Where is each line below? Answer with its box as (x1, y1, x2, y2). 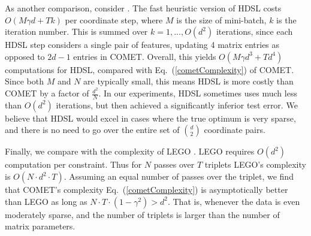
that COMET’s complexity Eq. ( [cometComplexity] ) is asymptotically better (5, 183, 288, 196)
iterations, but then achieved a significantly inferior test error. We (56, 98, 298, 111)
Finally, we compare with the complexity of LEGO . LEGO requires (5, 145, 255, 158)
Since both (5, 75, 44, 87)
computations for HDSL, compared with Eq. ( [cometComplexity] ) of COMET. (5, 63, 294, 75)
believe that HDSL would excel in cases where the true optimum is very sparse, (5, 111, 296, 124)
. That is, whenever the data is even (167, 195, 300, 207)
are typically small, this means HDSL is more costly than (83, 75, 294, 87)
